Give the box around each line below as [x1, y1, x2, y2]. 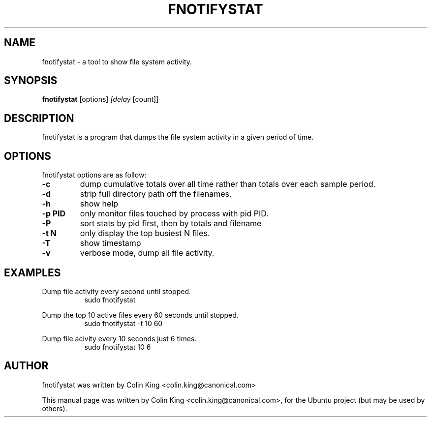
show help [80, 199, 119, 209]
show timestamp [80, 238, 141, 248]
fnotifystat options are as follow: [42, 171, 147, 180]
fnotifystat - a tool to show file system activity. [42, 57, 192, 66]
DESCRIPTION [4, 112, 74, 124]
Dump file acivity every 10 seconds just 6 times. [42, 334, 197, 343]
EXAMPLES [4, 266, 61, 279]
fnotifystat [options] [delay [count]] [42, 95, 159, 104]
